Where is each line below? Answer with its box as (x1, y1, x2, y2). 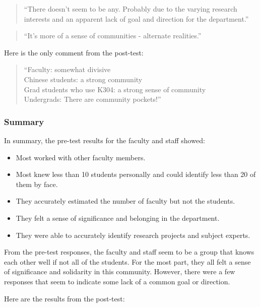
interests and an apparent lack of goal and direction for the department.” (24, 13, 249, 24)
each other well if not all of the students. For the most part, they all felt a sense (4, 256, 251, 267)
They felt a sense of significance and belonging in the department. (16, 212, 220, 223)
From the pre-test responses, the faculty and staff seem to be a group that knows (4, 247, 254, 257)
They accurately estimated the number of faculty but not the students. (16, 196, 235, 206)
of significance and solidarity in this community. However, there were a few (4, 266, 235, 277)
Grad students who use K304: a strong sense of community (24, 84, 206, 94)
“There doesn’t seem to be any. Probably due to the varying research (24, 4, 237, 14)
